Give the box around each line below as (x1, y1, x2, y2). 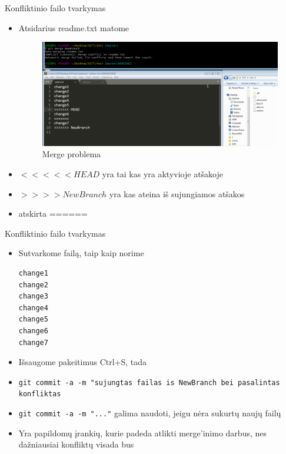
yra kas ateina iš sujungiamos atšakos (109, 187, 245, 200)
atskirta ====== (18, 207, 88, 220)
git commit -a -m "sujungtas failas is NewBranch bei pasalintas (18, 378, 280, 387)
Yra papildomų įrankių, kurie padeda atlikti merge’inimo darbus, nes (18, 426, 267, 439)
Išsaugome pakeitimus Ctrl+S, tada (18, 356, 147, 368)
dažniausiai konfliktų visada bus (18, 438, 134, 450)
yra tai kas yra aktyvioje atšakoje (102, 168, 224, 180)
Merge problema (42, 148, 101, 160)
